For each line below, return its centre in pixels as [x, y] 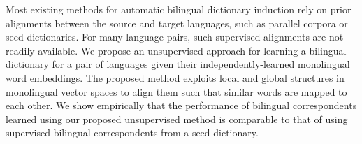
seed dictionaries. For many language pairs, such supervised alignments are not [175, 37]
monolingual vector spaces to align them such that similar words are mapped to [176, 91]
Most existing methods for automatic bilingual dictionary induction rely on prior [179, 9]
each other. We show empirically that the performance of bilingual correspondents [181, 105]
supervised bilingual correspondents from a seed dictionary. [132, 132]
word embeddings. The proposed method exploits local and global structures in [175, 77]
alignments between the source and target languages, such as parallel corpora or [177, 23]
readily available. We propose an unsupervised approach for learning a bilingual [176, 50]
